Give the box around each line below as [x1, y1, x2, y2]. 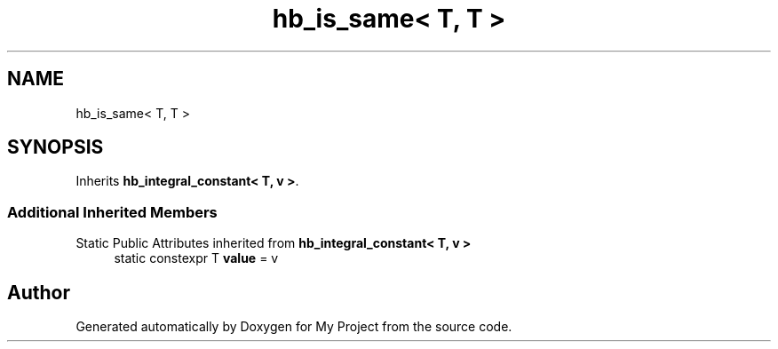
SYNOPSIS [7, 136, 104, 159]
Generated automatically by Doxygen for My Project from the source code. [75, 319, 512, 335]
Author [7, 281, 70, 304]
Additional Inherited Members [7, 202, 218, 221]
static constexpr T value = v [114, 250, 279, 266]
